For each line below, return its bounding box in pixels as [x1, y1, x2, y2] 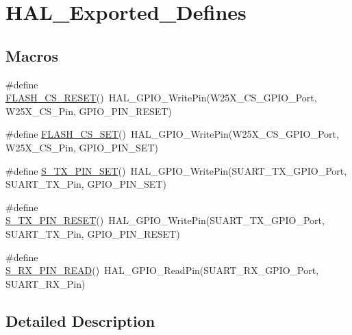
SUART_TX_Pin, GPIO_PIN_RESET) [5, 226, 180, 240]
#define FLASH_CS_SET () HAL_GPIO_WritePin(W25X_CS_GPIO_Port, [5, 127, 339, 141]
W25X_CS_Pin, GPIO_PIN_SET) [5, 140, 158, 154]
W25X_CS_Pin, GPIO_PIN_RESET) [5, 103, 172, 118]
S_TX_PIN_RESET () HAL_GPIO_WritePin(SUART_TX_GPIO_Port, [5, 213, 325, 227]
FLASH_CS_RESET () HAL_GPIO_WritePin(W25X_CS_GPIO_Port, [5, 90, 317, 105]
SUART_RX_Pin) [5, 276, 86, 290]
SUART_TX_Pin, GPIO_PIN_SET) [5, 177, 166, 191]
